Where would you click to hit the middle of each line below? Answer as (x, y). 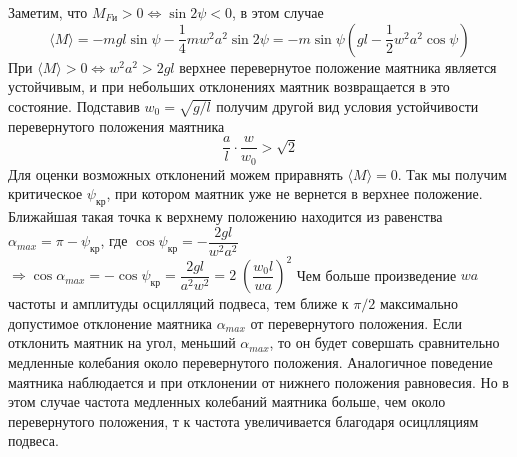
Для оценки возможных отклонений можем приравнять (175, 173)
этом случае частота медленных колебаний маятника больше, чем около (227, 401)
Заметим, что (48, 12)
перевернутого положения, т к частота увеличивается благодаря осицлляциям (243, 420)
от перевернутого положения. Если (356, 322)
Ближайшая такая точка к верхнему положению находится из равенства (225, 216)
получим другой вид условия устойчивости (347, 105)
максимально (419, 303)
